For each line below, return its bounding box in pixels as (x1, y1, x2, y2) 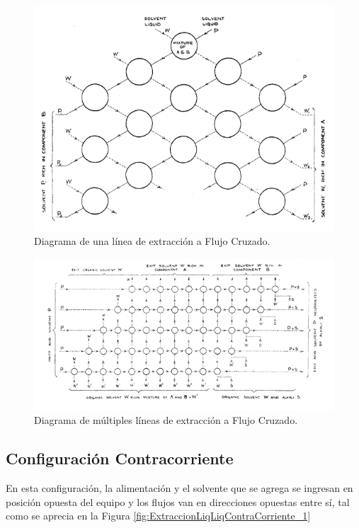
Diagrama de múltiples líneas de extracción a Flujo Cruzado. (34, 413, 298, 427)
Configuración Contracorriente (6, 447, 234, 469)
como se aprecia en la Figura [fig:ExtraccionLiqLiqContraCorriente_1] (6, 508, 311, 523)
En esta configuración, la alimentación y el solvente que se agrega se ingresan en (6, 481, 353, 495)
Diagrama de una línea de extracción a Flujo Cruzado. (34, 234, 270, 248)
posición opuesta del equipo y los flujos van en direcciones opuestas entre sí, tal (6, 494, 350, 509)
